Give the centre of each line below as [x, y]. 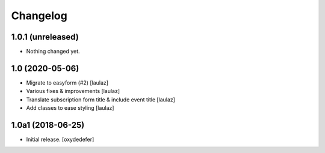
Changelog [39, 16]
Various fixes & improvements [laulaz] [73, 91]
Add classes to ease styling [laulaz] [70, 108]
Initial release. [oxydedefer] [60, 139]
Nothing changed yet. [53, 52]
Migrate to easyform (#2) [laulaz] [67, 82]
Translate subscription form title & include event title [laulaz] [101, 100]
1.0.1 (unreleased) [45, 37]
